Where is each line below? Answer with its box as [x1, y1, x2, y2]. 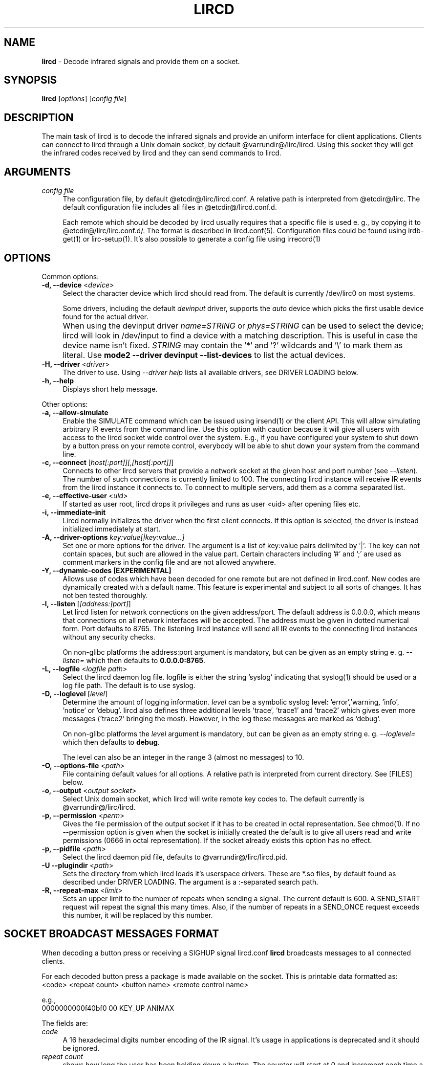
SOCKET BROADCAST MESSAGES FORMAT [4, 928, 219, 940]
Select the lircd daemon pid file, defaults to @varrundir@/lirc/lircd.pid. [63, 852, 288, 861]
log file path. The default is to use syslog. [63, 681, 195, 689]
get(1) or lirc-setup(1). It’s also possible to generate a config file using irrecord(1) [63, 235, 321, 244]
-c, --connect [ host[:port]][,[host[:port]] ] [42, 458, 174, 466]
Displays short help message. [63, 384, 158, 393]
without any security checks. [63, 632, 155, 641]
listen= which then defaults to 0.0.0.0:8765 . [63, 656, 206, 665]
